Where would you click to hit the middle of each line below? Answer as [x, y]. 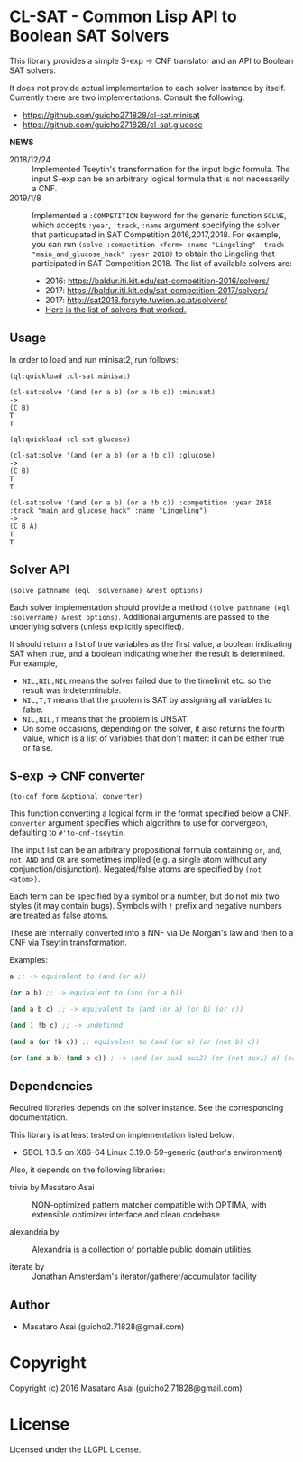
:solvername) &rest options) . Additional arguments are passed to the [139, 616]
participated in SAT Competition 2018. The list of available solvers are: [162, 263]
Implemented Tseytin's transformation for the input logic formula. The [161, 169]
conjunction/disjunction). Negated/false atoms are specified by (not [136, 869]
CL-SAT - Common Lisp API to [123, 17]
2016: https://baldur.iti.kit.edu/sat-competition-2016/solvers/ [157, 281]
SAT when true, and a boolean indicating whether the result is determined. [147, 653]
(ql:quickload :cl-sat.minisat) [70, 376]
